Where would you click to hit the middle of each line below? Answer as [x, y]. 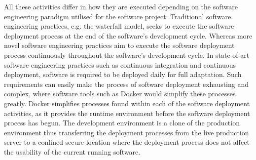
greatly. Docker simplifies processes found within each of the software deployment [127, 103]
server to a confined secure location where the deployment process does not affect [127, 142]
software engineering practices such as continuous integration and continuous [120, 64]
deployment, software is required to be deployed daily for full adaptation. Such [123, 74]
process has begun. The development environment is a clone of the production [122, 123]
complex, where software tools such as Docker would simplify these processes [120, 94]
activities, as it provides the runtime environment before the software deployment [127, 113]
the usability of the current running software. [72, 151]
